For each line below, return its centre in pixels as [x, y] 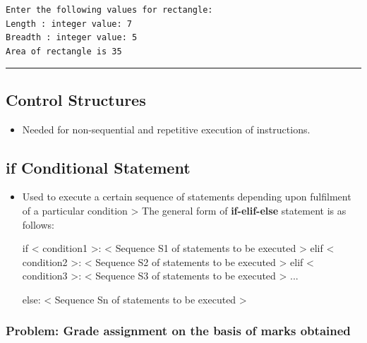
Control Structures [76, 99]
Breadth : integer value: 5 [72, 38]
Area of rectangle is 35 [64, 51]
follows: [38, 224]
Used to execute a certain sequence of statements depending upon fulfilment [187, 197]
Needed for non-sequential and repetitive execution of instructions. [166, 129]
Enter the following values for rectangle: [109, 10]
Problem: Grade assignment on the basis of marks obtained [178, 331]
